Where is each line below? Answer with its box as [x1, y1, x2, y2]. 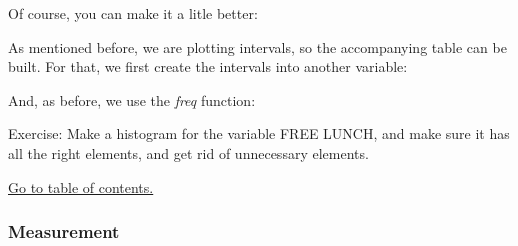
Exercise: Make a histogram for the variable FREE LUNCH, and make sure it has [8, 123, 510, 144]
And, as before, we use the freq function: [8, 89, 256, 110]
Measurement [8, 219, 120, 244]
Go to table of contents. [8, 176, 154, 197]
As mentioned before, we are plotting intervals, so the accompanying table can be [8, 36, 507, 57]
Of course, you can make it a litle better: [8, 3, 258, 23]
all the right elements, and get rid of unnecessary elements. [8, 142, 369, 163]
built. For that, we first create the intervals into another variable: [8, 56, 408, 77]
